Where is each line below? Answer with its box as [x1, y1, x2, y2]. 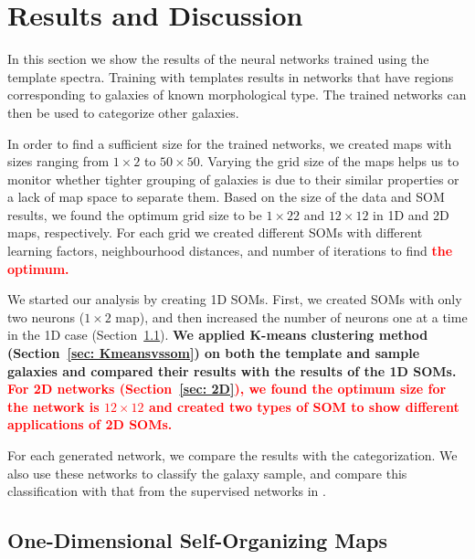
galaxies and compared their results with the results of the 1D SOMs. [7, 361, 457, 380]
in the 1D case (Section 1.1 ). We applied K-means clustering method [7, 325, 428, 344]
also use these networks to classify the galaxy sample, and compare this [7, 463, 407, 482]
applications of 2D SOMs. [7, 415, 173, 434]
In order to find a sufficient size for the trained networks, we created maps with [7, 133, 452, 153]
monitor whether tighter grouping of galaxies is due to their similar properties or [7, 169, 459, 188]
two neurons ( [7, 307, 85, 326]
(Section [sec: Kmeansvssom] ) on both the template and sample [7, 343, 420, 363]
